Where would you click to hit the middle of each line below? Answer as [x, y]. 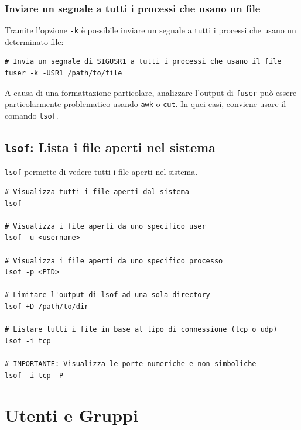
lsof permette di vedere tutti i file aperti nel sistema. [101, 172]
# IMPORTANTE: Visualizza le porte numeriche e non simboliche [131, 364]
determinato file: [34, 41]
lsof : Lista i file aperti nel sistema [110, 147]
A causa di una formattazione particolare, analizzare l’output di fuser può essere [151, 92]
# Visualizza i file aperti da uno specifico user [105, 226]
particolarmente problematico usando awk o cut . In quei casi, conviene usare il [146, 104]
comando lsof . [32, 115]
